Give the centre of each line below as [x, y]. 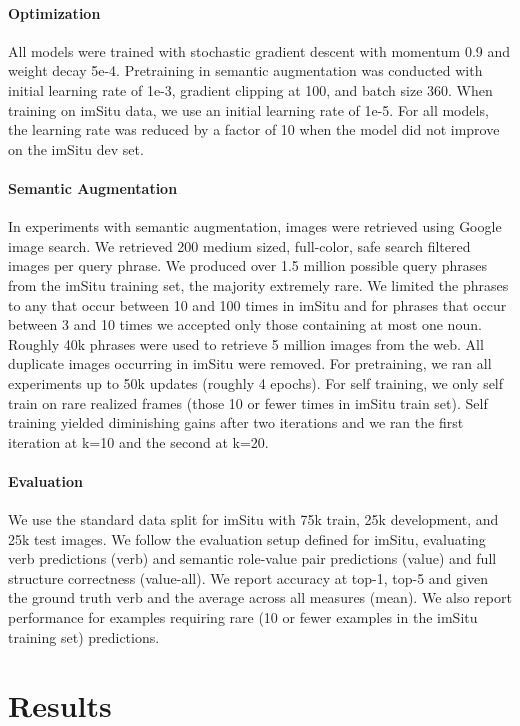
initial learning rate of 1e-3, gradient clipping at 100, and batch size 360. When [250, 89]
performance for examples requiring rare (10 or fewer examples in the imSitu [243, 617]
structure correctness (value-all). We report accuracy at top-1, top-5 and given [248, 577]
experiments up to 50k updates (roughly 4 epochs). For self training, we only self [256, 382]
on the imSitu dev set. [76, 148]
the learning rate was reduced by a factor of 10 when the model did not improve [254, 129]
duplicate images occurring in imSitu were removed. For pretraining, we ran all [250, 363]
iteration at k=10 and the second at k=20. [138, 441]
